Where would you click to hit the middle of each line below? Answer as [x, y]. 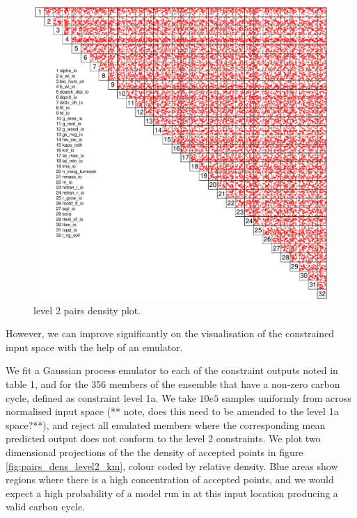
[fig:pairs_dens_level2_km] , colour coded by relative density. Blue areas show [172, 466]
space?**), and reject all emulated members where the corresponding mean [166, 424]
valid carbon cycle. [45, 507]
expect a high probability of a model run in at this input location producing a [172, 493]
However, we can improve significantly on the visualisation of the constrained [170, 333]
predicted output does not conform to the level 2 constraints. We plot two [163, 438]
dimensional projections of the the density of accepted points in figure [154, 452]
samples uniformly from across [286, 397]
